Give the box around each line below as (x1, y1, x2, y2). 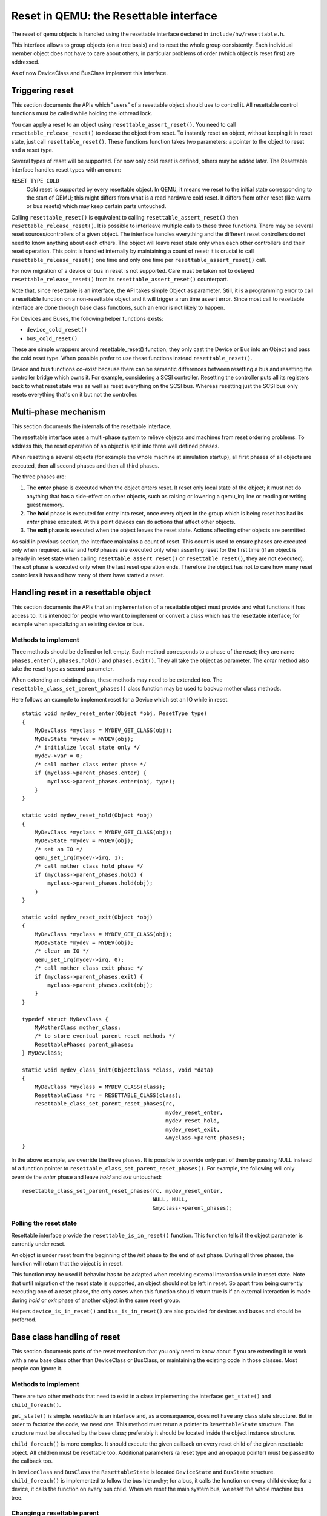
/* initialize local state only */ (34, 744, 140, 751)
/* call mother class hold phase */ (34, 863, 144, 870)
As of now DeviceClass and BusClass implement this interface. (11, 70, 168, 77)
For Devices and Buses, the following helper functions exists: (11, 315, 163, 322)
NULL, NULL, (152, 1196, 188, 1203)
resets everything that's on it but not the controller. (11, 391, 138, 398)
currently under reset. (11, 1240, 66, 1247)
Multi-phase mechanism (11, 406, 106, 417)
